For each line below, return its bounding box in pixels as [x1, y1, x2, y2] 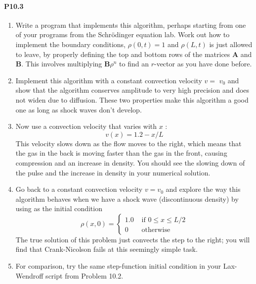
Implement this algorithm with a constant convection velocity [15, 75, 202, 85]
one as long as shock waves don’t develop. [15, 104, 142, 114]
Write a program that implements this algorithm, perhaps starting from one [15, 19, 246, 30]
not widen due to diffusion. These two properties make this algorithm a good [15, 94, 249, 105]
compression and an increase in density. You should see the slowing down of [15, 157, 245, 168]
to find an [119, 58, 149, 69]
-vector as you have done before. [154, 58, 252, 69]
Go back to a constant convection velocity [15, 184, 143, 194]
